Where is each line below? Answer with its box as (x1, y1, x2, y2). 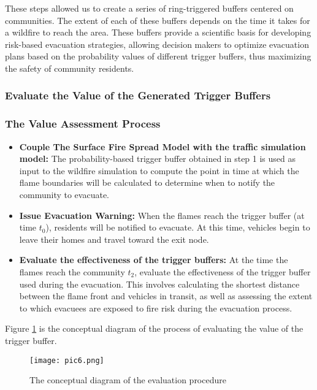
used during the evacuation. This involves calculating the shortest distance (19, 277, 300, 290)
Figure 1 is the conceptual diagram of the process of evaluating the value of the (5, 322, 304, 335)
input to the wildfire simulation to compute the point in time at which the (19, 164, 299, 177)
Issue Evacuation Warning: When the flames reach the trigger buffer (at (19, 208, 305, 221)
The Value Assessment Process (5, 116, 161, 131)
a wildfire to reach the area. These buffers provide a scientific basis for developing (5, 26, 311, 39)
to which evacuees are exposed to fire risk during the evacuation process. (19, 301, 292, 314)
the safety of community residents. (5, 61, 134, 74)
